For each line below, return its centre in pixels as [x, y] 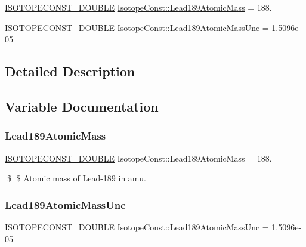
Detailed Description [70, 71]
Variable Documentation [82, 106]
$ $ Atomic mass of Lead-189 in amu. [76, 178]
